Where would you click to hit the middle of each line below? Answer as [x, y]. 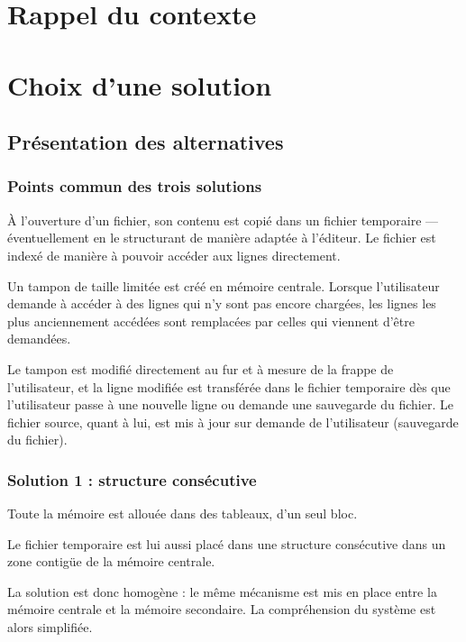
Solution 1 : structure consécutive [132, 479]
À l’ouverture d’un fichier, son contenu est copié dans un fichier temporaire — [223, 220]
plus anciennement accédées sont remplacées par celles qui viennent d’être [211, 321]
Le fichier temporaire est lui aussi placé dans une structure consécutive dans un [227, 543]
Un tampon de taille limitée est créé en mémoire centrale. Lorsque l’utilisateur [224, 285]
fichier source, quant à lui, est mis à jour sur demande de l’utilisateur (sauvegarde [233, 422]
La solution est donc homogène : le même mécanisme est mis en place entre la [222, 591]
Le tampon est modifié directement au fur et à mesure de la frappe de [201, 368]
